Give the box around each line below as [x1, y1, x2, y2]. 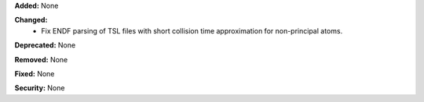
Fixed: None [14, 69, 55, 78]
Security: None [14, 83, 65, 93]
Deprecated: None [14, 40, 76, 50]
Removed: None [14, 55, 68, 64]
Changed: [14, 16, 48, 25]
